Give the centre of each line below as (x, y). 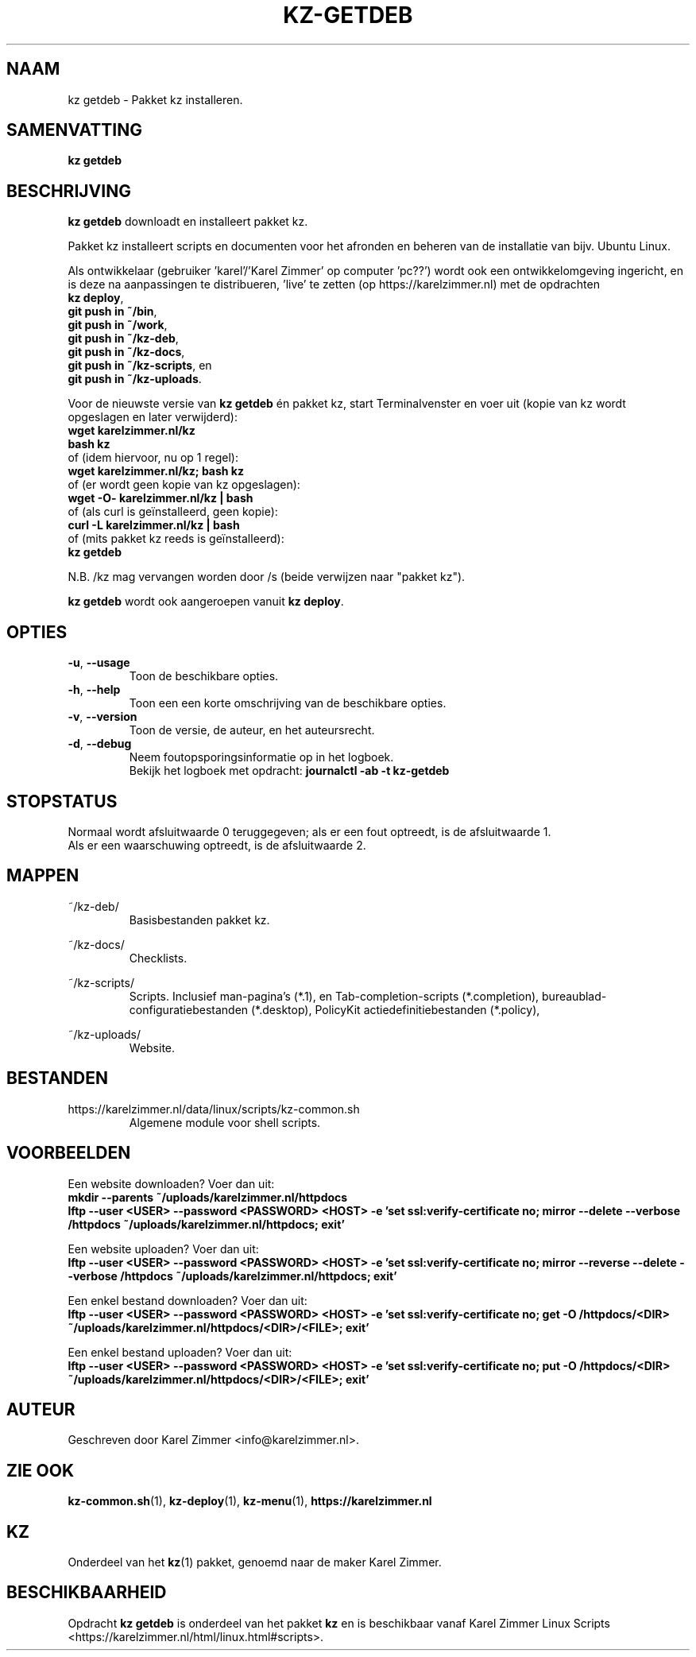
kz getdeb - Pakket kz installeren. (155, 99)
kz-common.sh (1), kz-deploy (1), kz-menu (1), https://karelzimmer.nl (250, 1501)
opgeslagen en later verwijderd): (153, 417)
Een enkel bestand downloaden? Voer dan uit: (188, 1300)
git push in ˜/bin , (112, 312)
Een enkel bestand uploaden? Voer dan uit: (180, 1352)
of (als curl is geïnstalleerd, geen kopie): (173, 512)
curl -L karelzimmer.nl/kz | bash (154, 525)
